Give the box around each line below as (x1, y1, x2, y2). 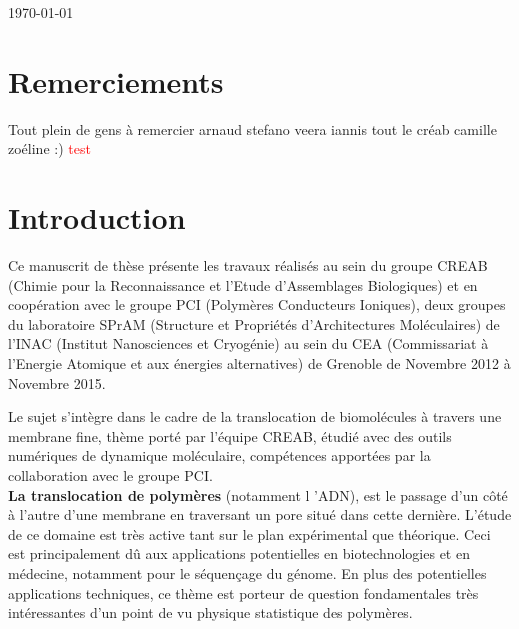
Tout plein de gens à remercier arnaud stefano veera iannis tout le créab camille (8, 118, 497, 139)
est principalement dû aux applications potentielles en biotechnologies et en (8, 543, 470, 564)
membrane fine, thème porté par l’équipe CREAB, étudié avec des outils (8, 425, 452, 446)
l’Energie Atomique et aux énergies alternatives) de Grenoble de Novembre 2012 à (8, 353, 511, 373)
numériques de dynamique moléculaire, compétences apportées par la (8, 445, 431, 466)
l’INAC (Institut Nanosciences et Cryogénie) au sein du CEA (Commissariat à (8, 333, 489, 354)
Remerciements (8, 60, 224, 101)
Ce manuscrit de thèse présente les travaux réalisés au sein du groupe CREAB (8, 255, 488, 276)
